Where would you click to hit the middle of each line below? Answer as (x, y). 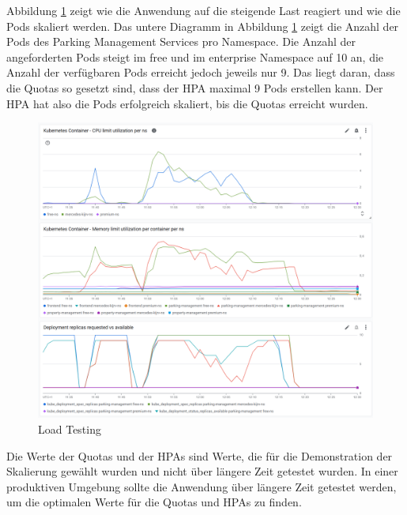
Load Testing (70, 429)
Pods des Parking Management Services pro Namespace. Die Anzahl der (181, 41)
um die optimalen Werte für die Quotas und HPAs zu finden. (154, 502)
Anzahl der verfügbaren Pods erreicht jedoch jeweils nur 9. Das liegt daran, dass (201, 72)
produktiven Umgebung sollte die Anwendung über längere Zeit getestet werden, (202, 486)
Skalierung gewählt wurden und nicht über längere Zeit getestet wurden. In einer (202, 471)
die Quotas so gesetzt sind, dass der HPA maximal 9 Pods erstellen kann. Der (195, 87)
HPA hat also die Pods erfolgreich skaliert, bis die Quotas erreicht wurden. (187, 103)
